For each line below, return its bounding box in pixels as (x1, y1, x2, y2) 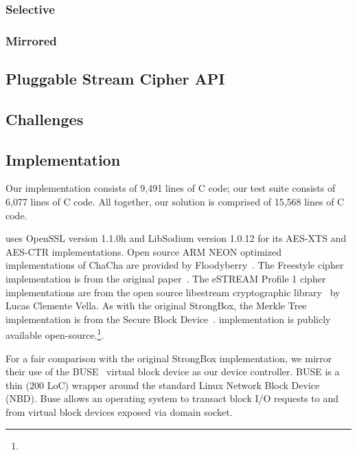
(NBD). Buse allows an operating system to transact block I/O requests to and (5, 391, 338, 406)
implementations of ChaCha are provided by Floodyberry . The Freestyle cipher (5, 258, 344, 272)
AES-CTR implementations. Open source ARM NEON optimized (5, 244, 281, 258)
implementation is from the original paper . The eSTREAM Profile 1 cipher (5, 271, 326, 286)
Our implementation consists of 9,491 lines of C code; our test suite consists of (5, 181, 336, 195)
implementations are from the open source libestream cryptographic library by (5, 285, 341, 299)
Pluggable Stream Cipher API (5, 68, 225, 89)
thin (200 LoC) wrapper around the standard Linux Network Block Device (5, 377, 320, 392)
